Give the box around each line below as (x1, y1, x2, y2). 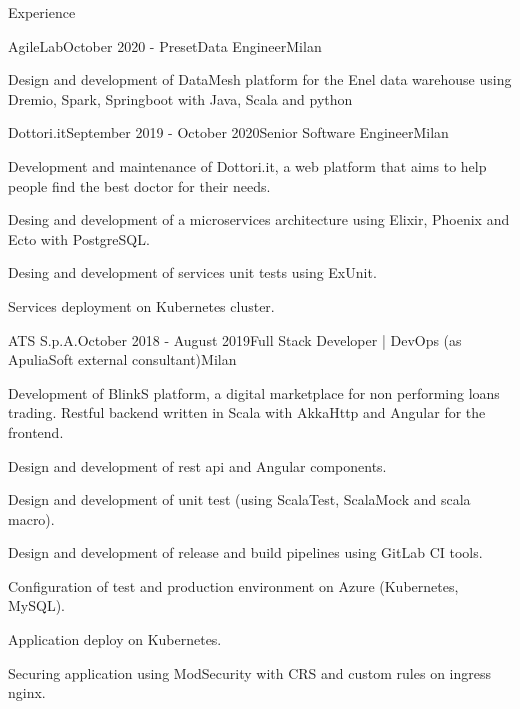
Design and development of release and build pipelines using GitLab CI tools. (8, 542, 483, 563)
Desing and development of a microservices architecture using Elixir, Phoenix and (8, 209, 510, 230)
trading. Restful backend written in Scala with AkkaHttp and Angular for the (8, 402, 486, 423)
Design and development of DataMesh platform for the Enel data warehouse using (8, 69, 512, 90)
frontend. (8, 421, 64, 442)
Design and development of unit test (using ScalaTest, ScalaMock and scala (8, 489, 471, 510)
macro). (8, 508, 55, 529)
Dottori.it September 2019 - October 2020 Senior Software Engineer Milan (8, 122, 449, 143)
